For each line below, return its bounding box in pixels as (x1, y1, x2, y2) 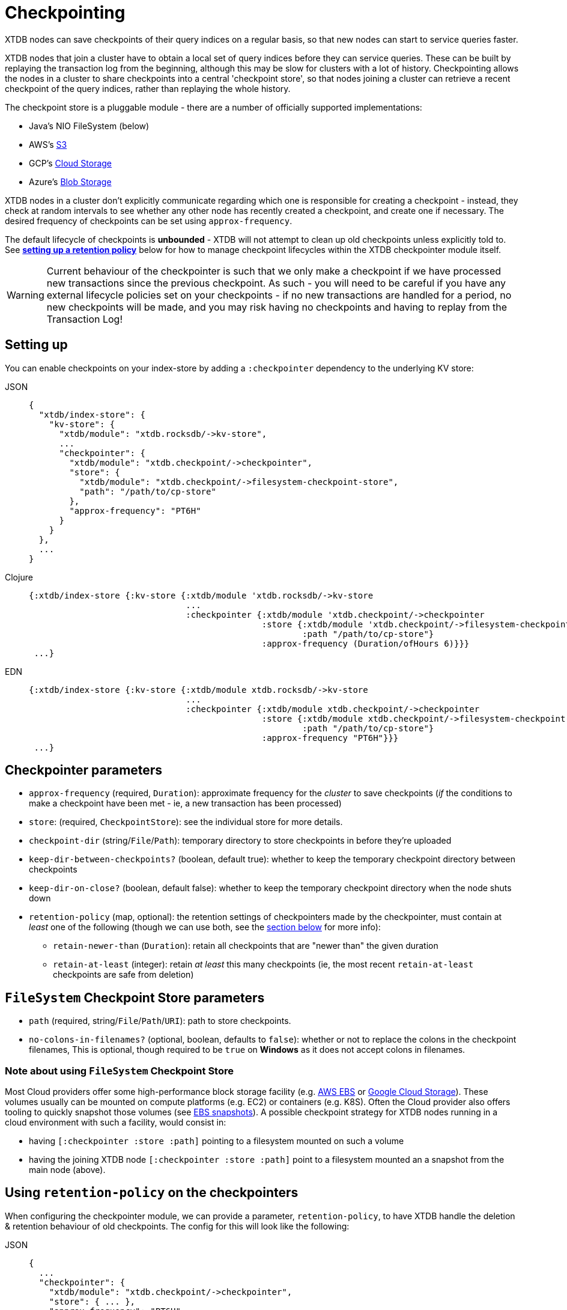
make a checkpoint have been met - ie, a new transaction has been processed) (29, 798, 342, 809)
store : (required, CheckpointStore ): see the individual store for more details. (29, 817, 343, 827)
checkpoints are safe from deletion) (53, 969, 194, 980)
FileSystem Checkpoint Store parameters (5, 990, 265, 1005)
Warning (7, 288, 44, 301)
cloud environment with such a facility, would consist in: (5, 1117, 226, 1128)
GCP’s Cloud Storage (29, 157, 112, 168)
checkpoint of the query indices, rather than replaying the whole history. (5, 83, 291, 94)
